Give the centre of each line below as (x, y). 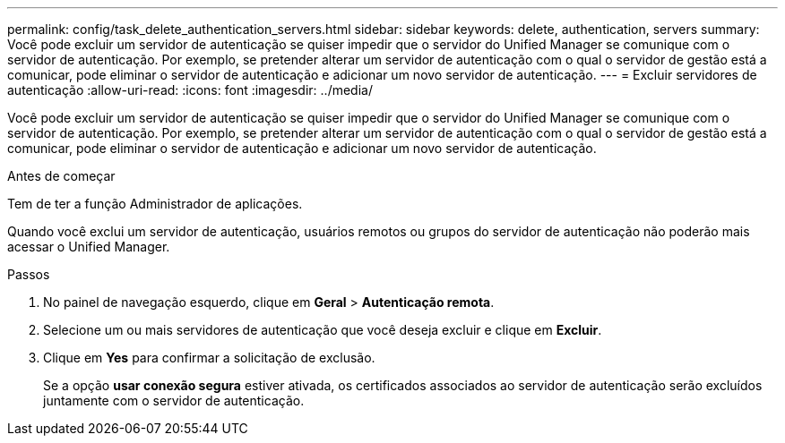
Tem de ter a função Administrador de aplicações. (155, 204)
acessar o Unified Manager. (89, 247)
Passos (29, 274)
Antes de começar (61, 176)
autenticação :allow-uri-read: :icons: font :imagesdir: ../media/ (190, 90)
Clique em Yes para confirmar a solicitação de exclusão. (209, 358)
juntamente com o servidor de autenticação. (174, 400)
